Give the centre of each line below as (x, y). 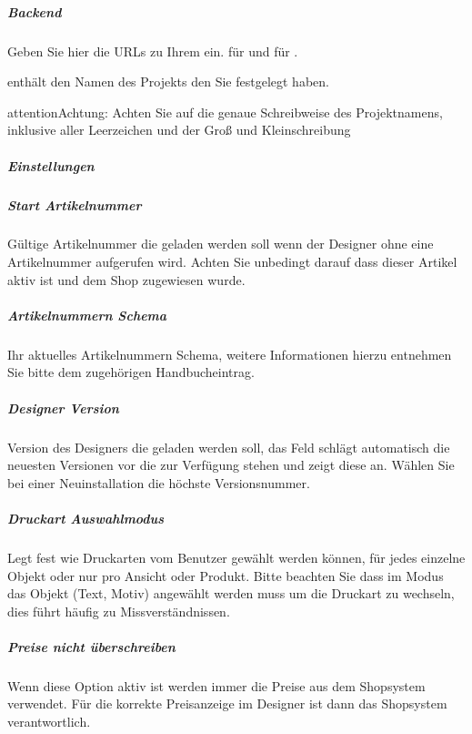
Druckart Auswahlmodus (86, 518)
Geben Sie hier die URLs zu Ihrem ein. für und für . (153, 51)
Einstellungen (51, 165)
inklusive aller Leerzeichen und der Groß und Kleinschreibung (179, 130)
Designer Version (63, 408)
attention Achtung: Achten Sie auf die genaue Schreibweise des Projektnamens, (225, 112)
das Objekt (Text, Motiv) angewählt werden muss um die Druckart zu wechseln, (231, 593)
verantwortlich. (49, 722)
